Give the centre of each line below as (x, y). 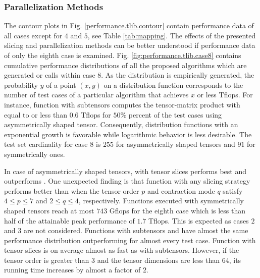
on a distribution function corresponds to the (173, 85)
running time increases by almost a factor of (72, 270)
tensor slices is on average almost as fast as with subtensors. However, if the (122, 250)
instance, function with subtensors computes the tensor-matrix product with (122, 104)
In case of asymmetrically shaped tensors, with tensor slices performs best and (125, 171)
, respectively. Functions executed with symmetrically (161, 201)
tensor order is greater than (47, 260)
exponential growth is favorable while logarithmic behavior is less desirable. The (128, 134)
